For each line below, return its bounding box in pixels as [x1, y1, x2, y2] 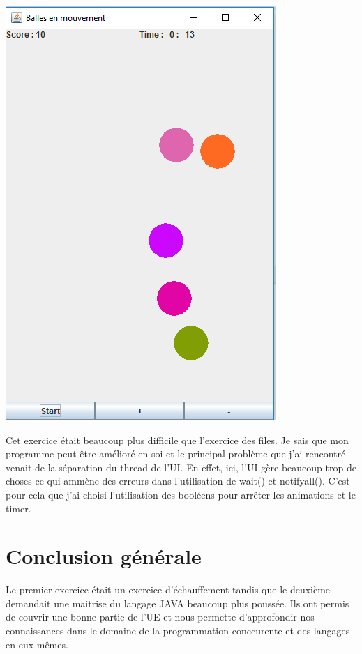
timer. [6, 501, 31, 515]
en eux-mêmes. [6, 637, 68, 651]
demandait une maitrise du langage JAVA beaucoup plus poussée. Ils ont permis [6, 595, 349, 610]
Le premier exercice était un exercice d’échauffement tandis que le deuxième [6, 582, 331, 597]
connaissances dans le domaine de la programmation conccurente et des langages [6, 623, 350, 638]
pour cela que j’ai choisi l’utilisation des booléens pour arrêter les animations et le [6, 487, 356, 501]
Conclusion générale [6, 542, 202, 570]
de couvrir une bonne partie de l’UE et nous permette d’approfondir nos [6, 609, 315, 624]
